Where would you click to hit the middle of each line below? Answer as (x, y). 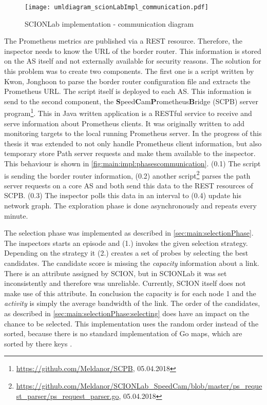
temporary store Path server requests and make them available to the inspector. (130, 153)
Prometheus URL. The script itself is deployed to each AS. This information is (128, 91)
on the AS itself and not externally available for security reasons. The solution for (133, 61)
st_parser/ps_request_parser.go (68, 396)
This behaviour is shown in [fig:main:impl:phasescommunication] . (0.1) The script (132, 163)
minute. (16, 215)
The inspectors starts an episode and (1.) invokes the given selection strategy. (126, 243)
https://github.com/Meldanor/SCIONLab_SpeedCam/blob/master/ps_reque (139, 385)
